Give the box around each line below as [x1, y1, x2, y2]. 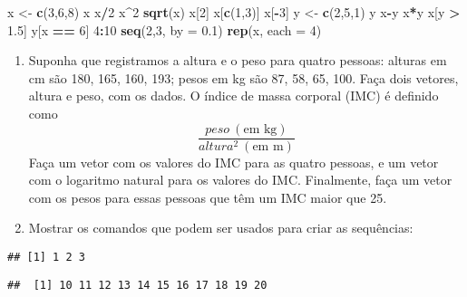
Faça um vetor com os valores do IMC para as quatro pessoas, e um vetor [28, 152, 439, 171]
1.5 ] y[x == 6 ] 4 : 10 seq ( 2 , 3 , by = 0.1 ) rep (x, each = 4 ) [7, 20, 322, 39]
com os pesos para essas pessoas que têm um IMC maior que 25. [28, 187, 387, 206]
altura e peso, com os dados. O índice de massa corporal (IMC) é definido [28, 86, 439, 105]
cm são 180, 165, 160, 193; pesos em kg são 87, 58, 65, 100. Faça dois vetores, [28, 68, 459, 87]
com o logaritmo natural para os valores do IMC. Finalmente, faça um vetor [28, 170, 452, 189]
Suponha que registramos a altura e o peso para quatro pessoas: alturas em [28, 51, 447, 70]
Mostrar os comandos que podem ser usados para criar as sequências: [28, 218, 413, 237]
